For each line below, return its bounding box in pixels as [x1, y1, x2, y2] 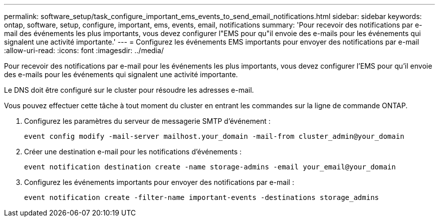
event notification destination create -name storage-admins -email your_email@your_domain [24, 163, 396, 171]
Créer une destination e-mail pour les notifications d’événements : [24, 147, 242, 156]
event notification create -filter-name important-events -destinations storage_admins [24, 193, 379, 201]
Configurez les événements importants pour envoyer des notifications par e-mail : [24, 178, 294, 186]
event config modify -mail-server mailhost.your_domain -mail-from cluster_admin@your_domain [24, 132, 404, 140]
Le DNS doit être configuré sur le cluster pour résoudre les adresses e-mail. [4, 86, 254, 94]
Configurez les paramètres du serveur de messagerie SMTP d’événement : [24, 117, 271, 125]
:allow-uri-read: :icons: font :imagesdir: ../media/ [4, 46, 164, 55]
